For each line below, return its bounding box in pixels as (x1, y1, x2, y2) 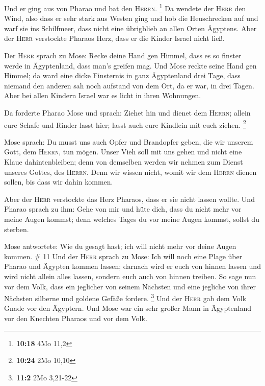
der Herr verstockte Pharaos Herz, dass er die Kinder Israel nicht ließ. (4, 33, 225, 43)
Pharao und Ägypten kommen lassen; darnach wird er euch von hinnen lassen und (4, 261, 261, 271)
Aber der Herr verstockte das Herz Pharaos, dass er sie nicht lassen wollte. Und (4, 193, 255, 204)
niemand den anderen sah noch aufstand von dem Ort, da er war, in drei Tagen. (4, 80, 254, 90)
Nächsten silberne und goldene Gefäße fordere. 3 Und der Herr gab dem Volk (4, 291, 247, 303)
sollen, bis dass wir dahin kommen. (4, 176, 113, 187)
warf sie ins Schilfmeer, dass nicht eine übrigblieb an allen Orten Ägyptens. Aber (4, 22, 257, 33)
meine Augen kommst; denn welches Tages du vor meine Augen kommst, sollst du (4, 214, 259, 224)
